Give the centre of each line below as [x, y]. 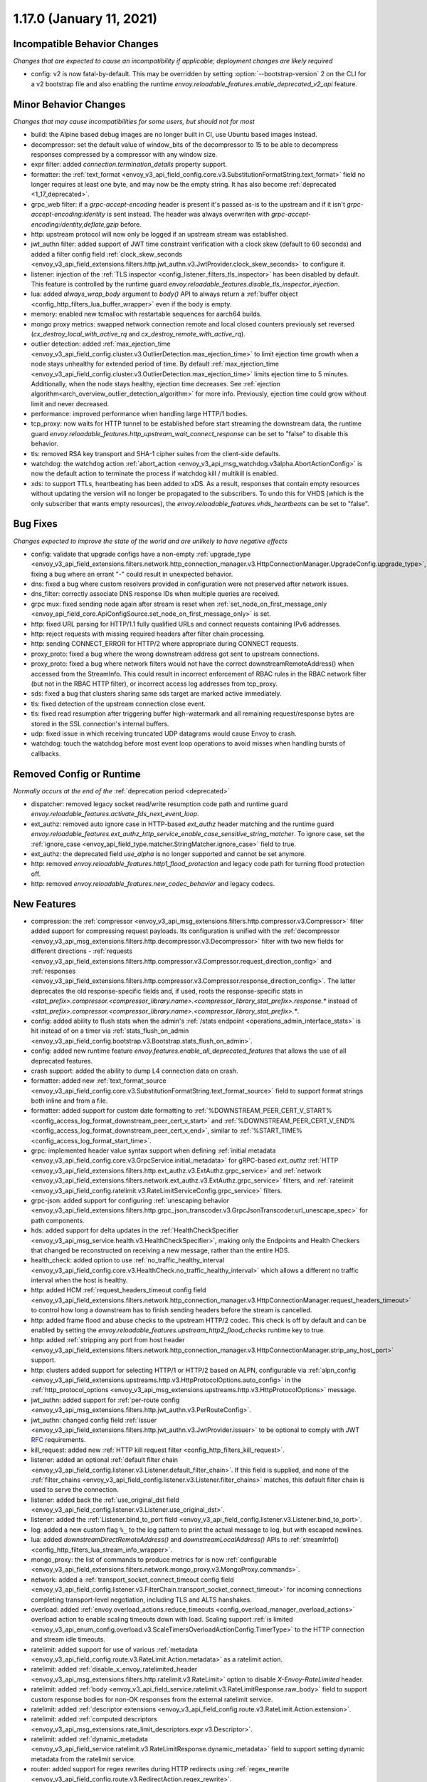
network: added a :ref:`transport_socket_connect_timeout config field [132, 1580]
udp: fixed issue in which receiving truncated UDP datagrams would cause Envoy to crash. [164, 733]
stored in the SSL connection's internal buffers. [100, 723]
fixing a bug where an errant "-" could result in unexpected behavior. [132, 574]
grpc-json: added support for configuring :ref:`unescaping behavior [130, 1200]
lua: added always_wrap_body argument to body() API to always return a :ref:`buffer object [164, 294]
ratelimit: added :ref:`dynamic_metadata [90, 1739]
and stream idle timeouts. [68, 1639]
